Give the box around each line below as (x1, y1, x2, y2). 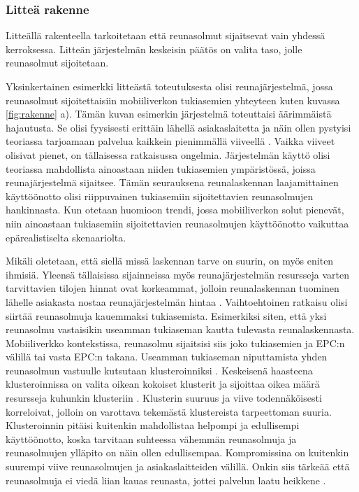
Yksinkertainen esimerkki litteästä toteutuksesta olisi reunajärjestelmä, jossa (6, 79, 333, 93)
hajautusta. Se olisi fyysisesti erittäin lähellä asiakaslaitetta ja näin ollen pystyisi (6, 120, 351, 134)
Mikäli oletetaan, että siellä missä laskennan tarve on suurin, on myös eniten (6, 253, 334, 268)
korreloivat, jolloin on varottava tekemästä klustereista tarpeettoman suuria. (6, 404, 332, 419)
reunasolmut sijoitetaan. (6, 55, 109, 70)
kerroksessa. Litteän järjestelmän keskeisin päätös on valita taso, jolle (6, 41, 302, 56)
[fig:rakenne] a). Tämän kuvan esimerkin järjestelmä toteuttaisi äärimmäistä (6, 106, 332, 121)
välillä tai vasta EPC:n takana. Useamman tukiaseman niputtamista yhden (6, 349, 328, 364)
